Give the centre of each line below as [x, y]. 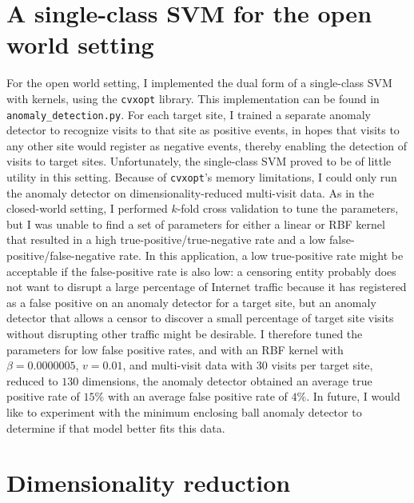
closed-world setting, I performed [87, 208]
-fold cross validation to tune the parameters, [288, 208]
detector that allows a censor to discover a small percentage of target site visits [200, 318]
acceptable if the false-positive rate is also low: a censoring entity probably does [201, 271]
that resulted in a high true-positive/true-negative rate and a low [166, 240]
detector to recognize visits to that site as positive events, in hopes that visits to [203, 130]
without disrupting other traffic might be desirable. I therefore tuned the [185, 333]
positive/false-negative [61, 255]
